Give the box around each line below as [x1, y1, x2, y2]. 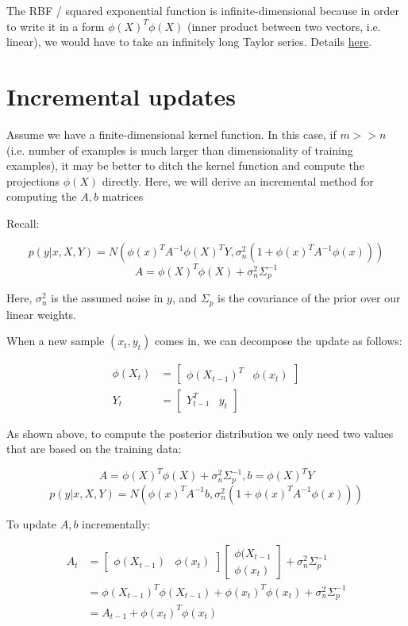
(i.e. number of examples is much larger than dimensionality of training [6, 141, 353, 158]
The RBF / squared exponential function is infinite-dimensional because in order [6, 2, 399, 18]
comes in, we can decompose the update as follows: [154, 332, 402, 349]
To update [6, 515, 57, 532]
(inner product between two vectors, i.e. [187, 17, 381, 34]
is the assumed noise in [51, 290, 164, 306]
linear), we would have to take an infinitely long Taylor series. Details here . [6, 33, 372, 50]
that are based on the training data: [6, 440, 182, 457]
